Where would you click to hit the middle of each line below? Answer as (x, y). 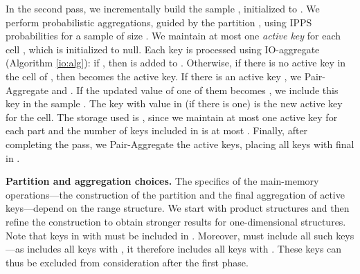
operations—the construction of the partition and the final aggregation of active (175, 194)
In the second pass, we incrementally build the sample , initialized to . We (163, 8)
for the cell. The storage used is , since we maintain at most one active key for (172, 117)
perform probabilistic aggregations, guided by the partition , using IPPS (159, 22)
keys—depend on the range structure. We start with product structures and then (178, 208)
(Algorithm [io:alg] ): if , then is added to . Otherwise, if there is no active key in (176, 63)
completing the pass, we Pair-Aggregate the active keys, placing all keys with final (180, 144)
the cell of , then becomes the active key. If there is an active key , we (154, 76)
